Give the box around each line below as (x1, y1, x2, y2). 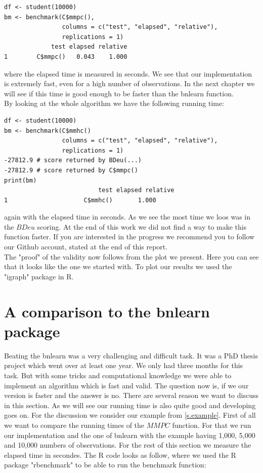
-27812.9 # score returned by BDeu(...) (4, 157, 142, 164)
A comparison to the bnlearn (4, 301, 210, 321)
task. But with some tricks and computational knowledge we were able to (4, 370, 232, 380)
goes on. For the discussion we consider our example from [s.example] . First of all (4, 410, 256, 420)
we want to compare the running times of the (4, 419, 145, 430)
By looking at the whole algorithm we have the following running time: (4, 98, 225, 108)
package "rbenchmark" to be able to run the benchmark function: (4, 459, 206, 470)
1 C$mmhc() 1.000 (4, 196, 156, 204)
